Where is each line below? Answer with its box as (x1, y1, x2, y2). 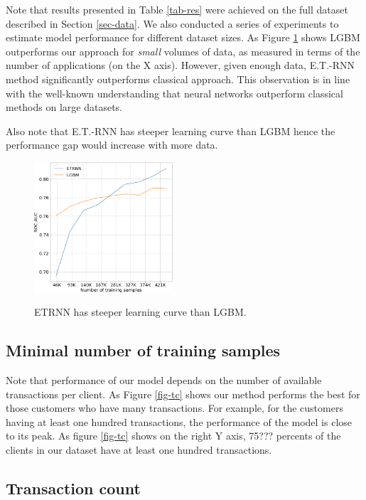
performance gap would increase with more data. (6, 137, 218, 152)
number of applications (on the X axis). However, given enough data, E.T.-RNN (6, 58, 355, 73)
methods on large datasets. (6, 100, 122, 115)
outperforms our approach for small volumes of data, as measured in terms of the (6, 43, 360, 58)
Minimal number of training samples (6, 339, 281, 361)
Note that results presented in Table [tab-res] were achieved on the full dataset (6, 2, 348, 16)
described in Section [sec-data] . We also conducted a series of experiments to (6, 16, 339, 31)
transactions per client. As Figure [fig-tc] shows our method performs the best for (6, 386, 360, 401)
